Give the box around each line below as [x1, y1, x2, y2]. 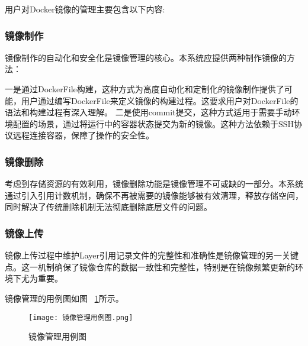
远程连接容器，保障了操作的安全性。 [12, 129, 154, 141]
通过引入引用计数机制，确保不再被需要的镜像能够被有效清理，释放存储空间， [5, 189, 303, 201]
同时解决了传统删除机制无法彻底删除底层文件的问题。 [5, 201, 212, 213]
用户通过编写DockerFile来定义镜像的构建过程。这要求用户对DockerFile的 [21, 94, 299, 106]
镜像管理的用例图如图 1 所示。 [5, 292, 124, 304]
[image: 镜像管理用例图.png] [28, 313, 133, 322]
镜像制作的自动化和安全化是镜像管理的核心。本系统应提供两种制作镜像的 [5, 51, 287, 63]
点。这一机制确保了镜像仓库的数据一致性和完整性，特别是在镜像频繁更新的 [5, 260, 295, 273]
